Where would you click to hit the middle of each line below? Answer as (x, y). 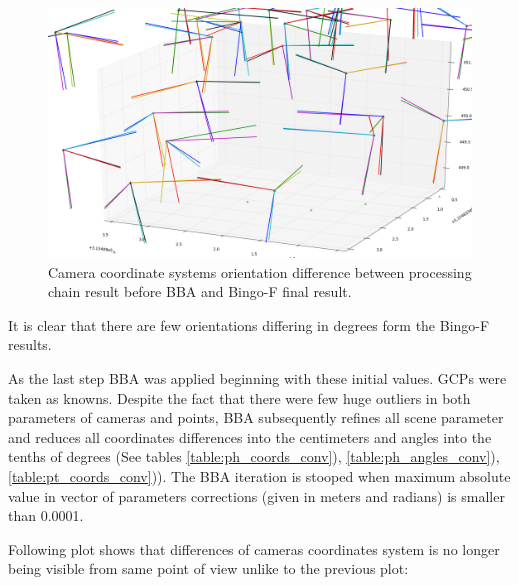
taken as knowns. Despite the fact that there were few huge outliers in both (239, 397)
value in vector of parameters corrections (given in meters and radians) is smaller (256, 495)
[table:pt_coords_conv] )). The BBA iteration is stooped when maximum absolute (259, 476)
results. (30, 344)
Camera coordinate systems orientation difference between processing (260, 271)
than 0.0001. (46, 515)
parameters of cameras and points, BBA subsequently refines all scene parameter (256, 417)
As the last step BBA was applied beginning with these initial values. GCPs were (257, 378)
